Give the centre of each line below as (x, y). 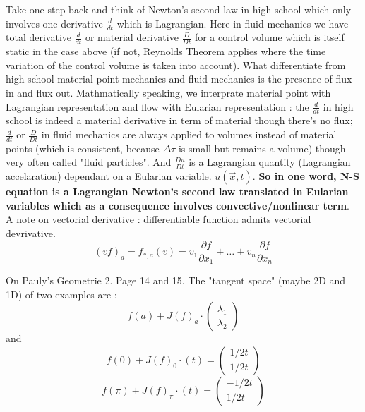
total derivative (38, 37)
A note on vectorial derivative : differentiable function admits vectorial (158, 219)
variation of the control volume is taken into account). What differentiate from (176, 65)
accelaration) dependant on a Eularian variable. (109, 176)
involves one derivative (54, 23)
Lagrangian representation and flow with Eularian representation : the (157, 106)
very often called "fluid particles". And (89, 162)
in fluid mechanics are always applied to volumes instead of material (189, 134)
